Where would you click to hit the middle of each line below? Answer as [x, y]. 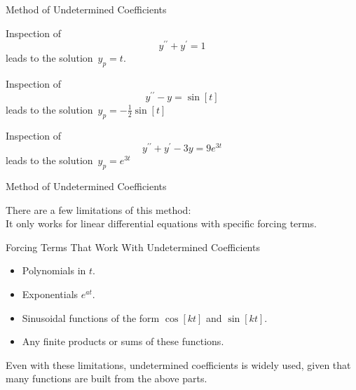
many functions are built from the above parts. [107, 378]
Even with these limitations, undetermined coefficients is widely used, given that [178, 364]
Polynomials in [54, 270]
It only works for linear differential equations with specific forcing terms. [161, 223]
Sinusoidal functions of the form [91, 317]
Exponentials [50, 294]
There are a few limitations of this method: [98, 209]
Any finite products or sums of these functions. [123, 341]
